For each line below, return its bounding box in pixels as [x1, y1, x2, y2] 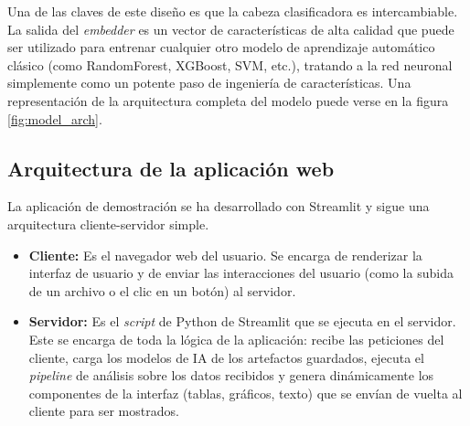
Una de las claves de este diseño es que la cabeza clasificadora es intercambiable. [7, 2, 458, 20]
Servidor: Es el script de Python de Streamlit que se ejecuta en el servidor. [28, 312, 456, 331]
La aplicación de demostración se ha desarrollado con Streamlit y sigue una [7, 197, 430, 216]
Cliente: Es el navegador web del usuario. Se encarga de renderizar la [28, 245, 422, 264]
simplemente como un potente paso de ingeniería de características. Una [7, 73, 411, 92]
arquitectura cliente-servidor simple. [7, 214, 209, 233]
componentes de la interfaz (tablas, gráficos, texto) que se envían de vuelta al [28, 383, 463, 402]
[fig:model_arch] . [7, 109, 102, 128]
